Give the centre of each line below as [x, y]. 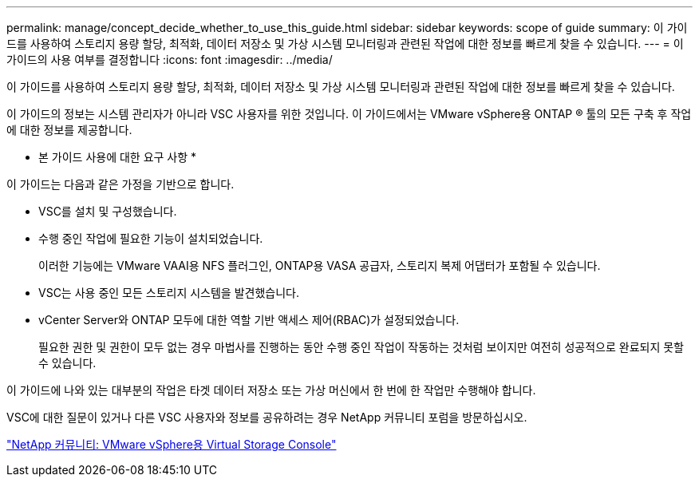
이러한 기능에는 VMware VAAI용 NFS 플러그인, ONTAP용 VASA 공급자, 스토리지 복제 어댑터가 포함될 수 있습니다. [320, 265]
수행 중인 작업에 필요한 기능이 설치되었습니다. [151, 238]
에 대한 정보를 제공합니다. [69, 130]
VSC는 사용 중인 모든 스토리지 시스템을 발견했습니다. [169, 293]
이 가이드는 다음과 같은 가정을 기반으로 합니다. [120, 184]
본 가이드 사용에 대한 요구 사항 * [118, 157]
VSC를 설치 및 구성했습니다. [108, 211]
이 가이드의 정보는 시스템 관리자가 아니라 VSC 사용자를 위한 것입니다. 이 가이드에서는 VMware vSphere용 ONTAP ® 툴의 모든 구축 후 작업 [349, 114]
